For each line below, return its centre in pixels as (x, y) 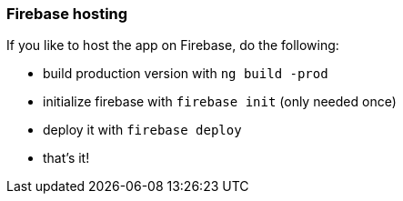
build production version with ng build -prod (186, 74)
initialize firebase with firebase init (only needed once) (220, 102)
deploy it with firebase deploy (142, 130)
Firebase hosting (67, 14)
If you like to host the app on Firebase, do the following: (173, 45)
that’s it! (66, 158)
